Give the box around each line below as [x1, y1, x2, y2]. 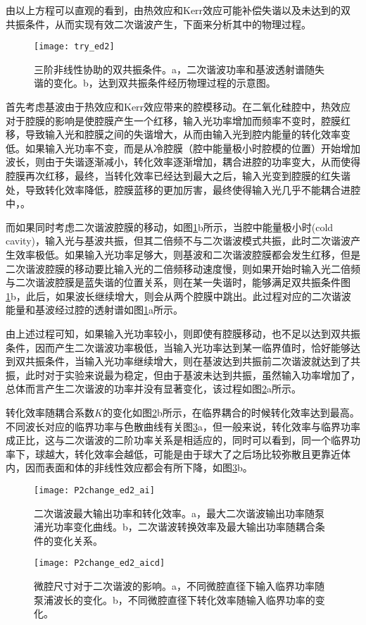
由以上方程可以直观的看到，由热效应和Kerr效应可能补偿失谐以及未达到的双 [6, 3, 351, 17]
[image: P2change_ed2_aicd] [34, 558, 165, 569]
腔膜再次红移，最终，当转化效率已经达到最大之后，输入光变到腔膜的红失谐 [6, 168, 351, 182]
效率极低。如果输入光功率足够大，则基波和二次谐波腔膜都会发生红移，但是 [15, 247, 360, 261]
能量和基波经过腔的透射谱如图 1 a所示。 [6, 302, 183, 317]
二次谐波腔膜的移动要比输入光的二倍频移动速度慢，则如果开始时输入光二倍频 [6, 261, 360, 276]
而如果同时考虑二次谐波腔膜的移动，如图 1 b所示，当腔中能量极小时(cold [6, 219, 334, 234]
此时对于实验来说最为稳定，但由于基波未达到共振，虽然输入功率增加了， [25, 367, 360, 382]
